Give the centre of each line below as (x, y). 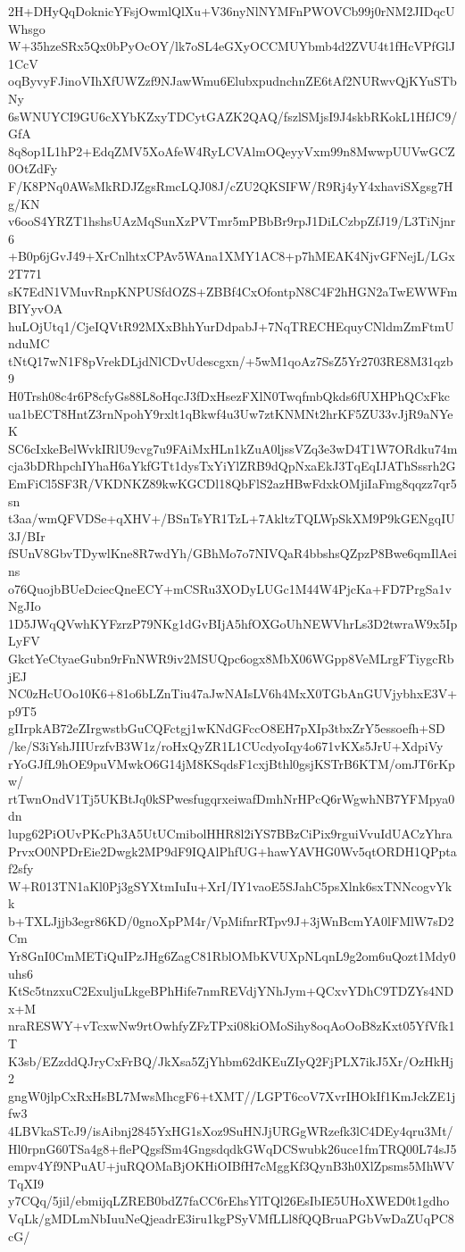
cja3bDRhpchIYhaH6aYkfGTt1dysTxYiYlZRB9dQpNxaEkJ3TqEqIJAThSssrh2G (232, 466)
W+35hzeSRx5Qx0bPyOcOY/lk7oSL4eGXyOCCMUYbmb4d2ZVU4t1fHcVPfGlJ (232, 46)
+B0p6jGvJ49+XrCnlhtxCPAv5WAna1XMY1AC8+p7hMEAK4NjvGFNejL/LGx (232, 256)
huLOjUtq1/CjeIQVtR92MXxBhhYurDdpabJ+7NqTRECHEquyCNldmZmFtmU (231, 326)
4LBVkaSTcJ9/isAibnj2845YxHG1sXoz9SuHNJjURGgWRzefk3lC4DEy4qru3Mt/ (231, 1131)
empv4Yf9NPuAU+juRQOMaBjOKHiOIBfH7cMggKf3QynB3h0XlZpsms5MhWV (232, 1166)
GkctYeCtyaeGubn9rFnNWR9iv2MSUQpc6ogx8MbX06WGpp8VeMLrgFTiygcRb (231, 658)
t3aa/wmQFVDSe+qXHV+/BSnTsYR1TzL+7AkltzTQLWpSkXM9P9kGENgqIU (232, 518)
